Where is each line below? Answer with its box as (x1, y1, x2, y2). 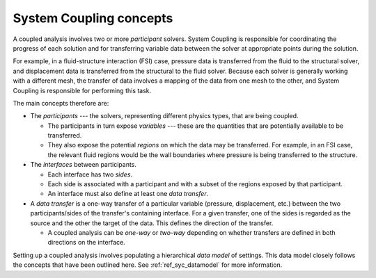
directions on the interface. (47, 238, 125, 247)
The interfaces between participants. (30, 161, 137, 169)
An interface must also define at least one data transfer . (47, 190, 209, 198)
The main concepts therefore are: (13, 99, 109, 107)
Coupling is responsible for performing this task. (13, 86, 152, 95)
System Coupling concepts (13, 10, 173, 26)
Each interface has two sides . (47, 170, 132, 179)
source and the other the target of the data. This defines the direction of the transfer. (30, 219, 274, 227)
